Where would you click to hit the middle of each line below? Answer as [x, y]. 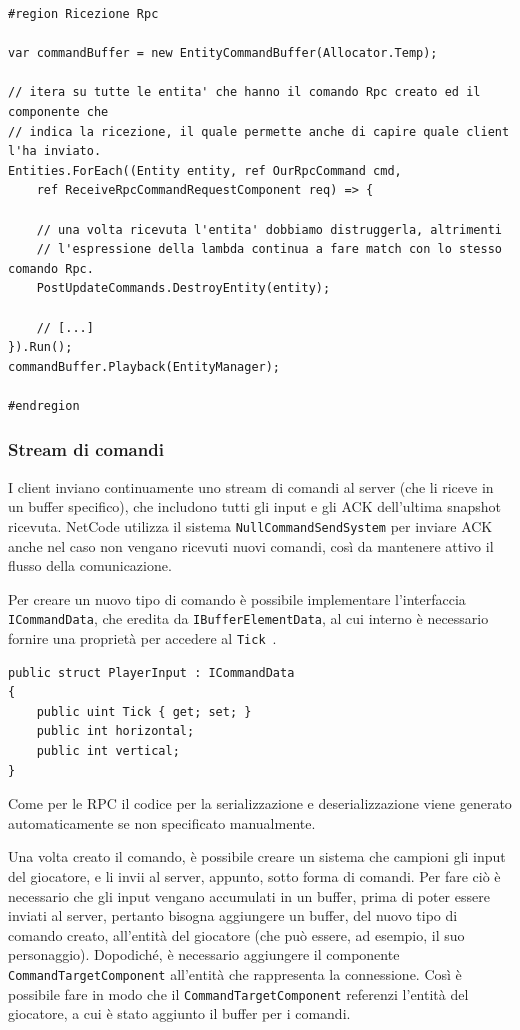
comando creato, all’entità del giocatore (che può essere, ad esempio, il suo [236, 934]
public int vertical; [108, 751]
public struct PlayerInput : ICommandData [151, 672]
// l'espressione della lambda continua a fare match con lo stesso [269, 249]
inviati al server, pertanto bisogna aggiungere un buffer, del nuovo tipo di [233, 915]
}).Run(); [40, 347]
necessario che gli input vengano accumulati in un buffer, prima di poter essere [249, 895]
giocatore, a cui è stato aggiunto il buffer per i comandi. [179, 1013]
